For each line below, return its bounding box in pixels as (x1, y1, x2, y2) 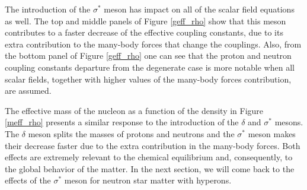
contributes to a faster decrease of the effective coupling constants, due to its (5, 26, 283, 39)
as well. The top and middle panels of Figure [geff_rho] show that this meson (5, 14, 286, 27)
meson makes (248, 127, 296, 140)
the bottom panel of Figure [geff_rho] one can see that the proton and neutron (5, 49, 292, 62)
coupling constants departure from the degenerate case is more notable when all (5, 61, 295, 73)
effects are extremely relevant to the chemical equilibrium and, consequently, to (5, 151, 293, 163)
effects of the (5, 174, 51, 186)
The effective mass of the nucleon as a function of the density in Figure (5, 104, 264, 116)
